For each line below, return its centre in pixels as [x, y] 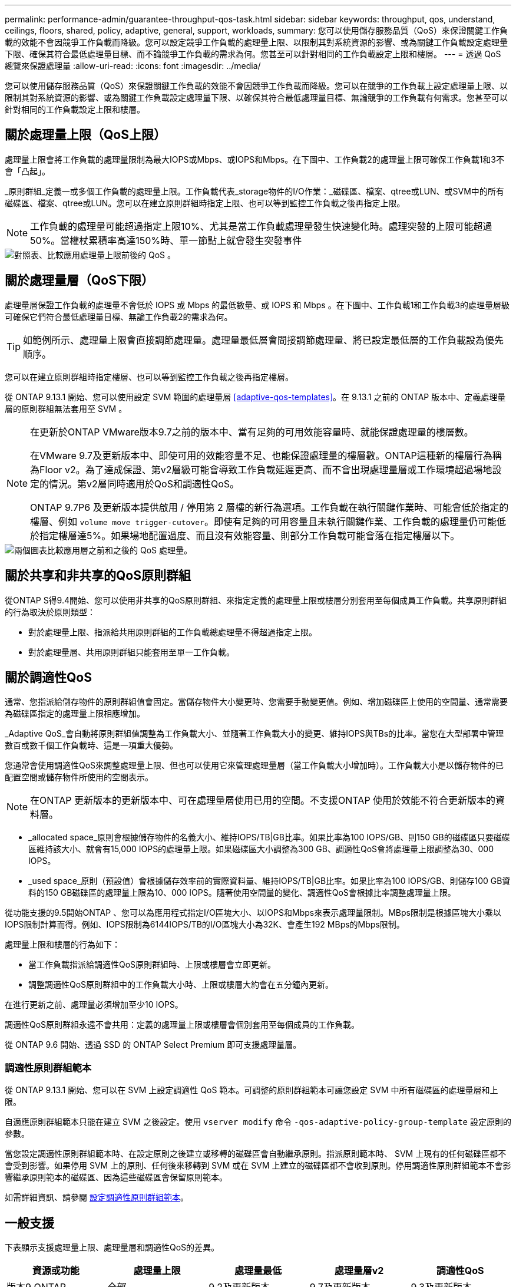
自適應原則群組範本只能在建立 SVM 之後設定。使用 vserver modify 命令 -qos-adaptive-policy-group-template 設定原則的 [258, 1122]
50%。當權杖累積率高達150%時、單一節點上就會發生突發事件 [166, 240]
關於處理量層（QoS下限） [79, 280]
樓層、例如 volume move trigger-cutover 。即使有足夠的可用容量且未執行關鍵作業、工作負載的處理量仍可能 [263, 521]
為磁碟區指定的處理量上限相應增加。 [75, 714]
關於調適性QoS [48, 677]
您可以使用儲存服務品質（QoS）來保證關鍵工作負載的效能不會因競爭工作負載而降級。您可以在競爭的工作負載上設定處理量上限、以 [257, 86]
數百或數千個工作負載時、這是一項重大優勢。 [91, 745]
